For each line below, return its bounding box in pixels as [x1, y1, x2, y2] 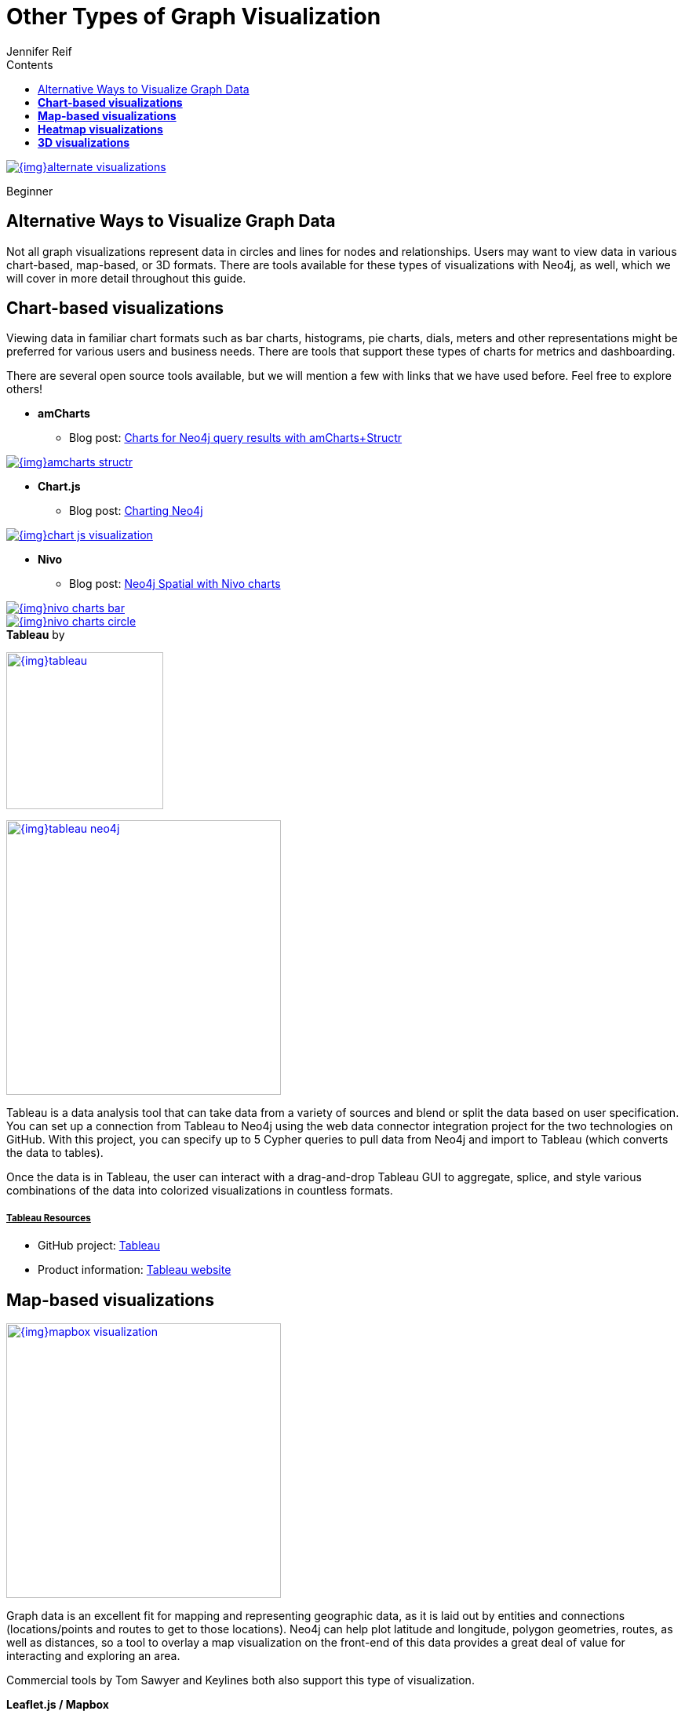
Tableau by [6, 628, 65, 642]
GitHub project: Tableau [38, 1239, 160, 1253]
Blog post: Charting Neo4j [69, 504, 203, 518]
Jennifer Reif [6, 44, 72, 58]
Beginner [6, 184, 53, 198]
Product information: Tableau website [38, 1263, 231, 1277]
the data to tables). [6, 1146, 104, 1160]
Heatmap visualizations [38, 122, 163, 136]
